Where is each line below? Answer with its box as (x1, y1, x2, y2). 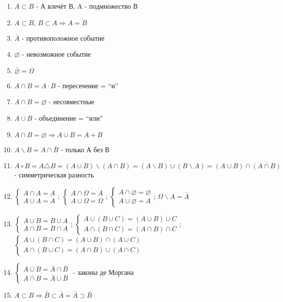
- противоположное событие (21, 32, 105, 43)
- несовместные (48, 96, 94, 107)
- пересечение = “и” (58, 80, 118, 90)
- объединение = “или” (34, 112, 103, 123)
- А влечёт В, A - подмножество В (36, 1, 138, 11)
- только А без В (61, 144, 110, 154)
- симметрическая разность (14, 170, 94, 180)
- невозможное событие (22, 49, 91, 59)
